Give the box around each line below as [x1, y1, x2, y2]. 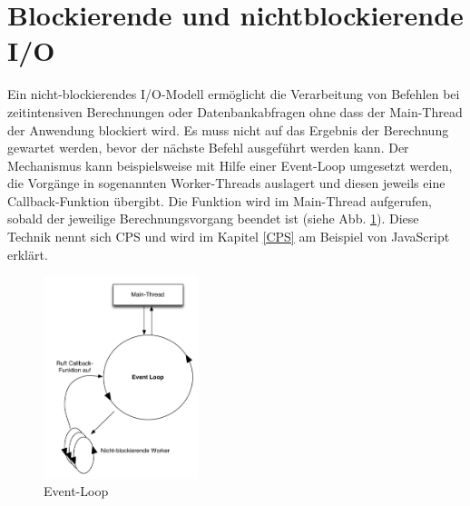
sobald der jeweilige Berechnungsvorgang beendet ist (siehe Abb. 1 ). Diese [7, 209, 419, 228]
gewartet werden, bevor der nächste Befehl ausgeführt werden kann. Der [7, 138, 409, 157]
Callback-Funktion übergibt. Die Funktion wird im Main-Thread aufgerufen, [7, 191, 432, 210]
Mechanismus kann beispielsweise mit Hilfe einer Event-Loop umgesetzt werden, [7, 155, 453, 174]
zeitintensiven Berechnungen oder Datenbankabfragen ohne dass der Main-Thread [7, 102, 463, 121]
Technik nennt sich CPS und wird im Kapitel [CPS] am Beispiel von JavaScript [7, 227, 450, 246]
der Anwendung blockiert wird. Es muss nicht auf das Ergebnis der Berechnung [7, 120, 449, 139]
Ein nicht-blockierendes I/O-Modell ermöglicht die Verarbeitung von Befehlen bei [7, 84, 460, 104]
